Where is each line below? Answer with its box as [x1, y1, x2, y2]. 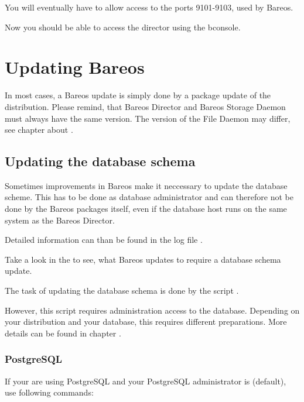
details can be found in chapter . [5, 327, 121, 339]
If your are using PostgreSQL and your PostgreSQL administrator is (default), [5, 374, 286, 387]
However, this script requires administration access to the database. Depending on [5, 304, 300, 316]
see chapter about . [5, 123, 73, 136]
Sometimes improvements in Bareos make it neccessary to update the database [5, 179, 288, 191]
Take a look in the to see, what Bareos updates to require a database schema [5, 253, 281, 265]
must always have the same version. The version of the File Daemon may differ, [5, 112, 291, 124]
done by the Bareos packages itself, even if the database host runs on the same [5, 202, 287, 215]
